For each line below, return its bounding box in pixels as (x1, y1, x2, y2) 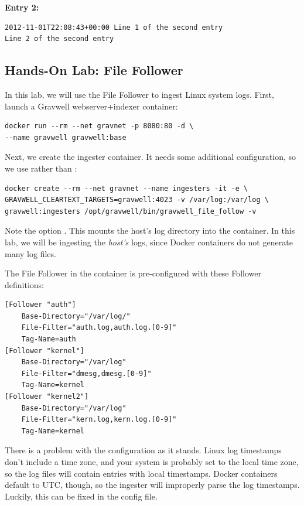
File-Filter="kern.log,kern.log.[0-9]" (21, 415, 177, 424)
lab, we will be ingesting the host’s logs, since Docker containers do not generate (5, 235, 293, 248)
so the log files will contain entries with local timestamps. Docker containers (5, 467, 278, 479)
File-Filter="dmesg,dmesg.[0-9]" (21, 369, 152, 378)
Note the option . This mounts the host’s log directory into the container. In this (5, 224, 295, 237)
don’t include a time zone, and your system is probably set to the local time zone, (5, 456, 299, 468)
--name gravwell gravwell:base (5, 133, 127, 142)
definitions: (5, 278, 44, 290)
